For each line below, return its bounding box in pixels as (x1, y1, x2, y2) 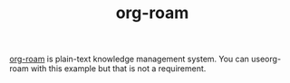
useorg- (250, 53, 282, 65)
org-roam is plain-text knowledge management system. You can (9, 53, 249, 65)
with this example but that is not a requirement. (30, 63, 207, 74)
